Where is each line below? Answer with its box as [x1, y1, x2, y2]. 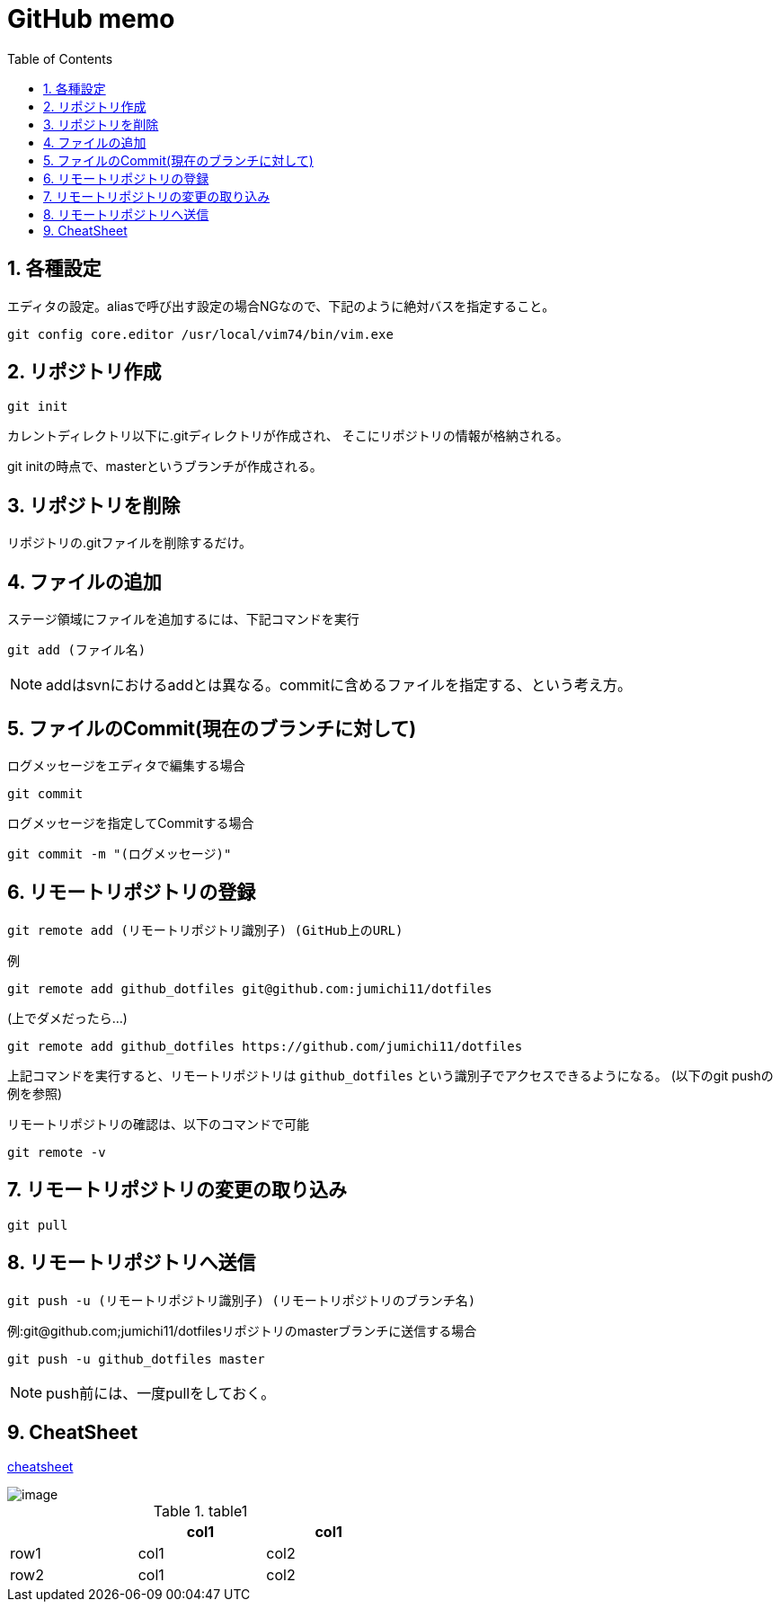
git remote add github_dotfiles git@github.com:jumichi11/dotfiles [7, 981, 492, 996]
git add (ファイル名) [7, 643, 146, 658]
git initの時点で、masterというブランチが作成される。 [7, 458, 323, 475]
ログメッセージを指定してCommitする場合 [7, 814, 254, 831]
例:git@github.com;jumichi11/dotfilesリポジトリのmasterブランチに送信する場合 [7, 1322, 477, 1338]
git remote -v [7, 1144, 106, 1160]
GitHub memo [7, 4, 175, 34]
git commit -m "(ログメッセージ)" [7, 846, 232, 861]
